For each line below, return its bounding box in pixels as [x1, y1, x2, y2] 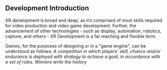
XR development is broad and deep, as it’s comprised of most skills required [5, 17, 162, 23]
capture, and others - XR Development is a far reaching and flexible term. [5, 33, 157, 39]
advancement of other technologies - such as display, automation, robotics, [5, 27, 161, 34]
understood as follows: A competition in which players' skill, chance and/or [5, 48, 161, 54]
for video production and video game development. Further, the [5, 22, 136, 28]
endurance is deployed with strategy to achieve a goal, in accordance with [5, 53, 160, 59]
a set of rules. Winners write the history [5, 58, 87, 64]
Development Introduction [5, 4, 89, 12]
